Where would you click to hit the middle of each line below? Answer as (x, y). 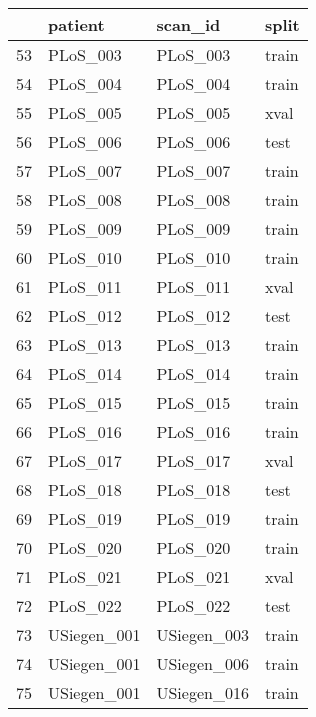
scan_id (188, 24)
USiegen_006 (202, 663)
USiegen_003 (202, 634)
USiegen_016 (202, 692)
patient (76, 24)
